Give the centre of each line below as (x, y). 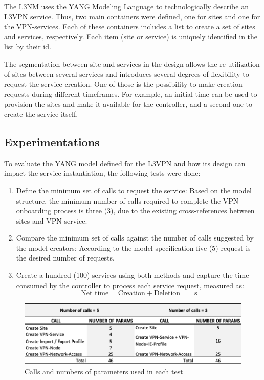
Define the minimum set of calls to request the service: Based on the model (134, 190)
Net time (95, 294)
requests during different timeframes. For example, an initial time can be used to (131, 94)
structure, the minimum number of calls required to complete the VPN (127, 200)
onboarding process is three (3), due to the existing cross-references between (135, 211)
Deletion (167, 294)
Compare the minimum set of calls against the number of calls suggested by (135, 238)
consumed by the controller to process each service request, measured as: (130, 285)
